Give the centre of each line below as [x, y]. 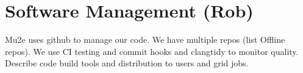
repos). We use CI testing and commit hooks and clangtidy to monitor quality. [152, 51]
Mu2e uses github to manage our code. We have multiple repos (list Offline [145, 40]
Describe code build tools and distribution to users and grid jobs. [127, 63]
